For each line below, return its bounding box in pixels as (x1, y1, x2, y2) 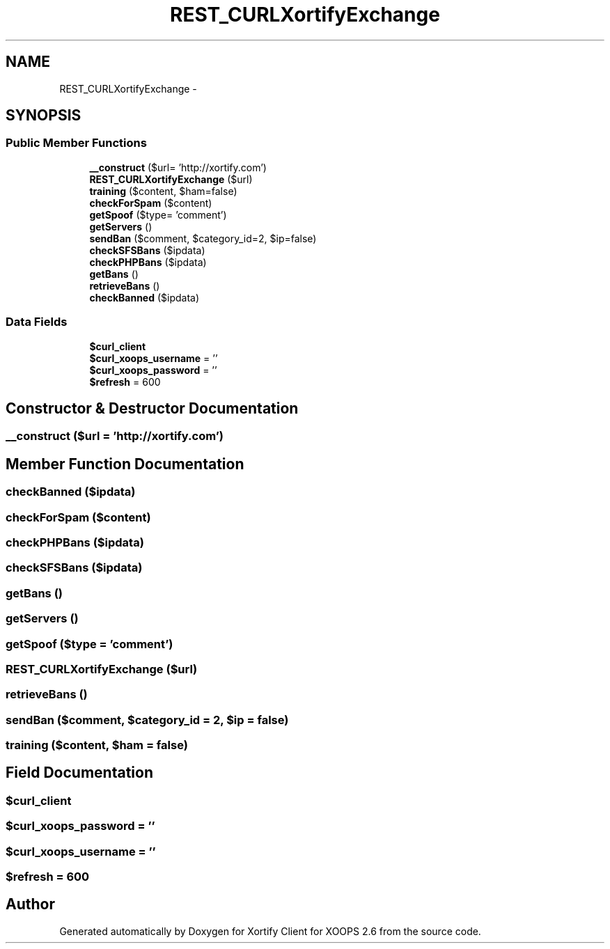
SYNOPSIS (6, 107, 81, 125)
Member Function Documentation (6, 455, 244, 473)
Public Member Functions (6, 136, 147, 150)
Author (6, 895, 55, 913)
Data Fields (6, 315, 68, 329)
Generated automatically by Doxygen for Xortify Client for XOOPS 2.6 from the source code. (59, 925, 481, 937)
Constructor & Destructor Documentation (6, 399, 299, 417)
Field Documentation (6, 764, 153, 782)
